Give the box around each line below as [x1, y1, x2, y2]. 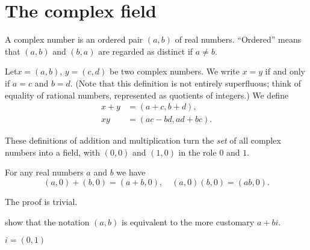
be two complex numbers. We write [110, 65, 240, 78]
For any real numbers [5, 166, 84, 178]
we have [116, 166, 146, 178]
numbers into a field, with [5, 145, 101, 158]
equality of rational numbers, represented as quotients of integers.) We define [5, 88, 289, 101]
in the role [178, 145, 217, 158]
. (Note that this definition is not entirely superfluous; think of [70, 76, 301, 89]
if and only [265, 65, 306, 78]
